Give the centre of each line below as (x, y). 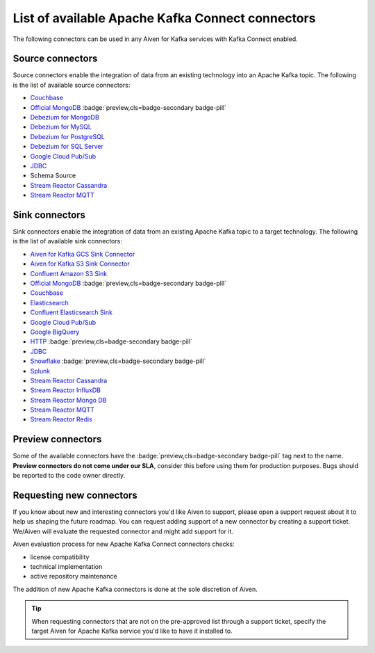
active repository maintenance (74, 577)
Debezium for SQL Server (67, 147)
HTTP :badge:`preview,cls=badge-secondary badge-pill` (111, 341)
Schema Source (53, 176)
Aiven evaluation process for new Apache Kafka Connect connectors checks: (124, 544)
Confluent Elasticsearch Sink (71, 312)
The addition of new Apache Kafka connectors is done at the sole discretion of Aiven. (135, 589)
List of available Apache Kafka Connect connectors (164, 18)
